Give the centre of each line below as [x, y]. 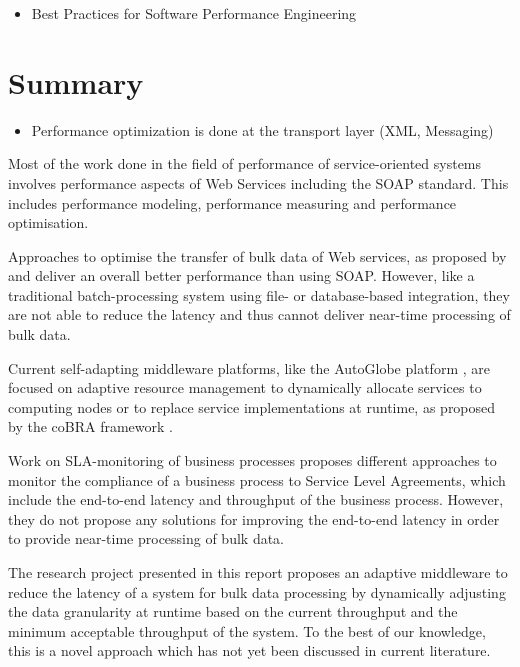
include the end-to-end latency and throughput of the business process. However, [256, 499]
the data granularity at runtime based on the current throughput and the [233, 611]
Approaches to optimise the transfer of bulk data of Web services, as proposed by [257, 255]
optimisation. [48, 222]
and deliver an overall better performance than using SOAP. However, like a [241, 275]
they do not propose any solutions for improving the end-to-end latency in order [254, 518]
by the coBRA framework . [90, 426]
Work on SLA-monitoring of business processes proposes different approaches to [252, 460]
